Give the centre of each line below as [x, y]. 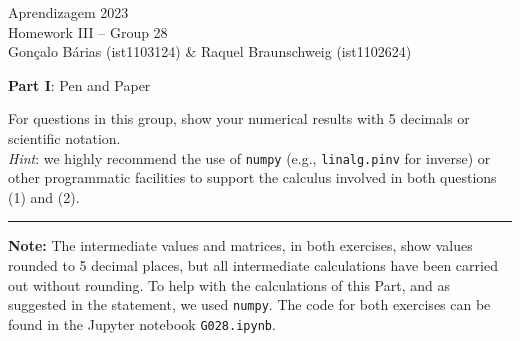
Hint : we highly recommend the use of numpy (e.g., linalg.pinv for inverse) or [249, 157]
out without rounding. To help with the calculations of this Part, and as [229, 284]
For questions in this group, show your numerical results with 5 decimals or [239, 118]
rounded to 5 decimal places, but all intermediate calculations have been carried [253, 265]
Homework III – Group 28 [88, 31]
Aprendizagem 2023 [68, 12]
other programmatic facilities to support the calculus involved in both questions [252, 177]
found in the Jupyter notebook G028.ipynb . [142, 323]
